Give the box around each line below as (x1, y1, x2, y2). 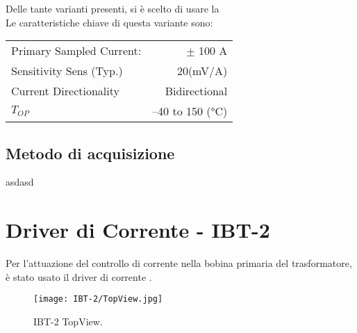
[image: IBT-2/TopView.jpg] (33, 294, 163, 304)
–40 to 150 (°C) (152, 103, 228, 120)
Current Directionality (11, 83, 119, 99)
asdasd (6, 174, 34, 189)
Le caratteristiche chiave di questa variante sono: (6, 15, 213, 29)
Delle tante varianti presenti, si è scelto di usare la (6, 1, 219, 15)
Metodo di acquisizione (6, 142, 175, 163)
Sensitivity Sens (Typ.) (11, 63, 123, 79)
